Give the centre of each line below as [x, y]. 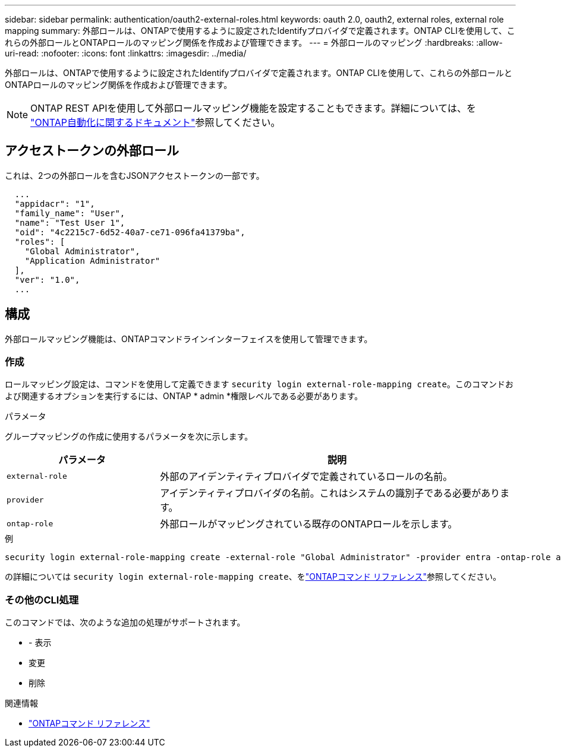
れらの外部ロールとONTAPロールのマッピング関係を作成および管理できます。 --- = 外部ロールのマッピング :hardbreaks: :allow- [254, 42]
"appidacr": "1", [55, 203]
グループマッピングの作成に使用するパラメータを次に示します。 [129, 437]
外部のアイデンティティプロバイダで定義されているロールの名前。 [306, 477]
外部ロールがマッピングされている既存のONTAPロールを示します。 [309, 524]
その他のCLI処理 [42, 600]
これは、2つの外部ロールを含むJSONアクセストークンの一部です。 [135, 175]
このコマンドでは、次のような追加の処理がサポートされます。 [125, 623]
